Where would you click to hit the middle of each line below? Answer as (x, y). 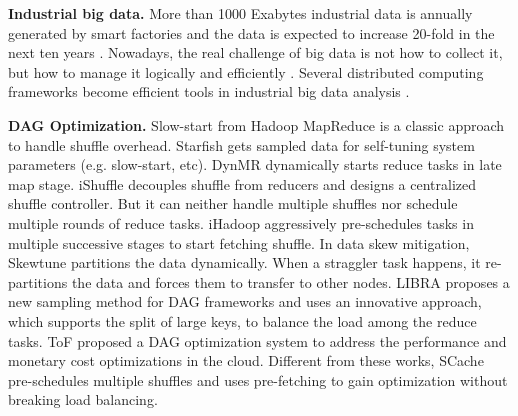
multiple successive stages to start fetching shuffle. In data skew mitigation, (239, 242)
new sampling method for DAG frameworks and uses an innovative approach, (245, 301)
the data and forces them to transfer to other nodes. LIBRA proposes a (290, 281)
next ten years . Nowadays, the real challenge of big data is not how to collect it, (255, 52)
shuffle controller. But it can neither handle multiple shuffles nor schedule (233, 203)
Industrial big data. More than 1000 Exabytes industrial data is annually (240, 13)
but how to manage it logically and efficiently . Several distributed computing (246, 71)
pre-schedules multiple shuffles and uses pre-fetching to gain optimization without (258, 379)
